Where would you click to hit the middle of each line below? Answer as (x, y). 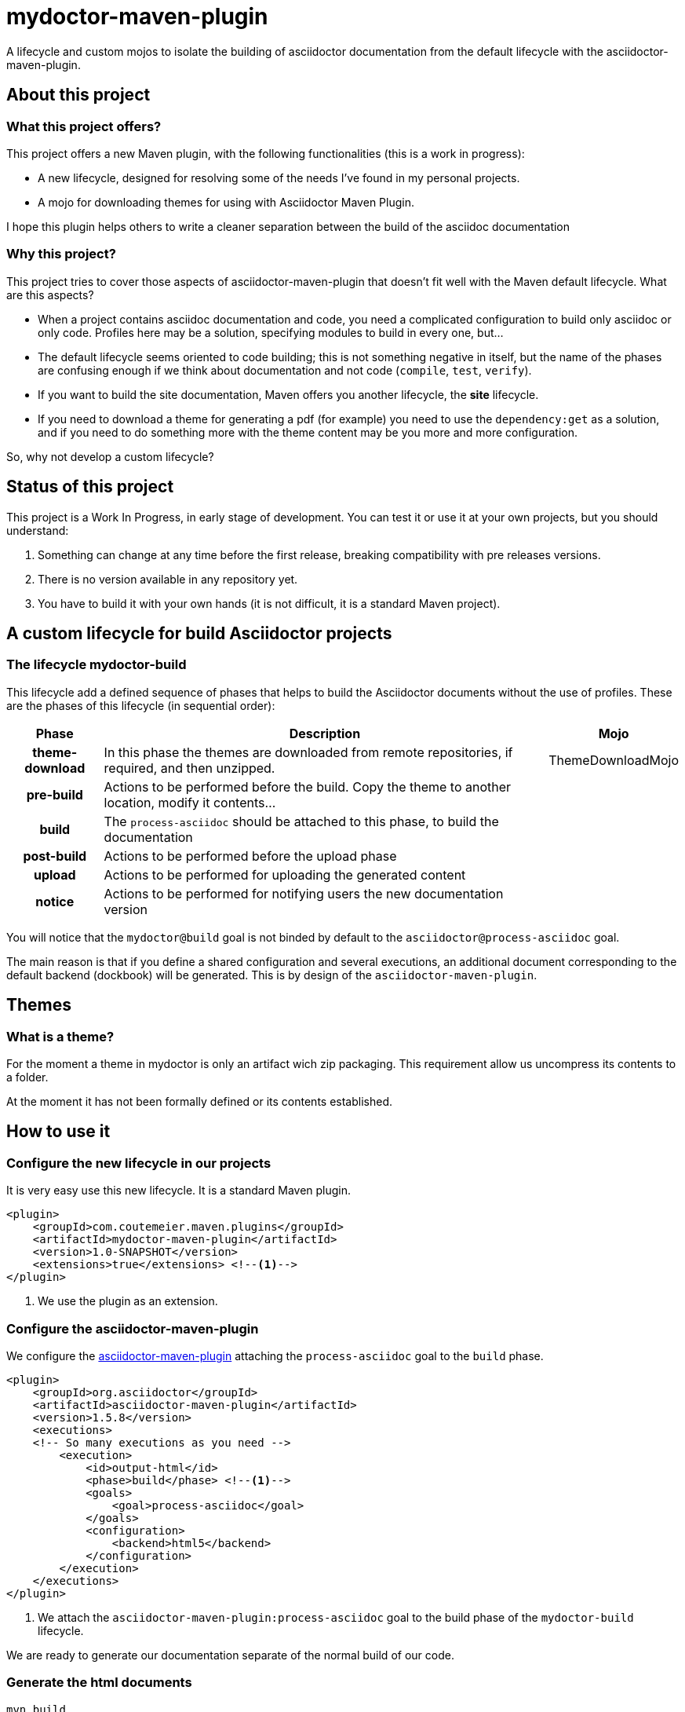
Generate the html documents (99, 1683)
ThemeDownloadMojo (614, 760)
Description (325, 733)
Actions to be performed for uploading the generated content (285, 874)
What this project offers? (84, 126)
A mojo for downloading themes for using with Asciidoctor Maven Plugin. (226, 202)
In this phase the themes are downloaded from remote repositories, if (308, 752)
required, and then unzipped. (189, 768)
